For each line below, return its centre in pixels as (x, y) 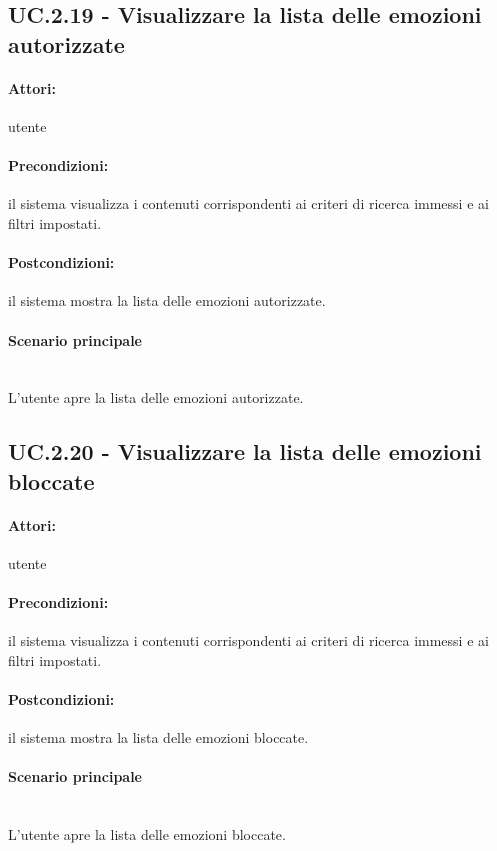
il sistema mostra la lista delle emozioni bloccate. (158, 737)
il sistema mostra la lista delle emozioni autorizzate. (167, 300)
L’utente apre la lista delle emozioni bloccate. (147, 834)
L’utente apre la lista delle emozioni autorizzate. (156, 397)
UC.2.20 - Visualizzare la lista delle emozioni (245, 451)
